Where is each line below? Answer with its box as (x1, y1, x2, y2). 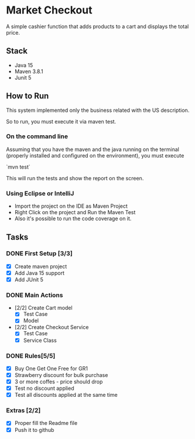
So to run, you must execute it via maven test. (6, 118, 117, 125)
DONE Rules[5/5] (6, 352, 56, 360)
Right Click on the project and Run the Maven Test (14, 209, 136, 216)
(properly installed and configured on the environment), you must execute (6, 152, 184, 159)
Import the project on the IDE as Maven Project (14, 203, 128, 210)
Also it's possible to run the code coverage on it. (14, 215, 132, 222)
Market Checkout (6, 4, 93, 17)
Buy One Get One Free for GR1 (14, 365, 88, 372)
